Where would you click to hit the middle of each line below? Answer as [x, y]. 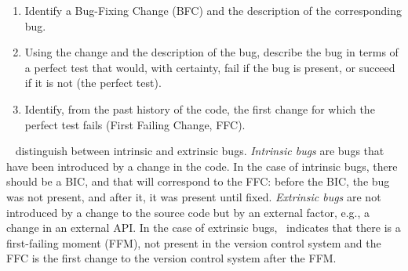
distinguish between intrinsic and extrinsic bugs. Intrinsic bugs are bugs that [200, 151]
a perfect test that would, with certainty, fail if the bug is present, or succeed [210, 67]
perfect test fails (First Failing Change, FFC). [135, 124]
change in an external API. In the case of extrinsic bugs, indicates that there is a [204, 228]
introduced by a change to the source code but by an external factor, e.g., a [188, 212]
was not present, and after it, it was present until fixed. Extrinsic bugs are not [194, 196]
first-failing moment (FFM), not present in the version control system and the [194, 242]
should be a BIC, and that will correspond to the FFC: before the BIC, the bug [198, 181]
